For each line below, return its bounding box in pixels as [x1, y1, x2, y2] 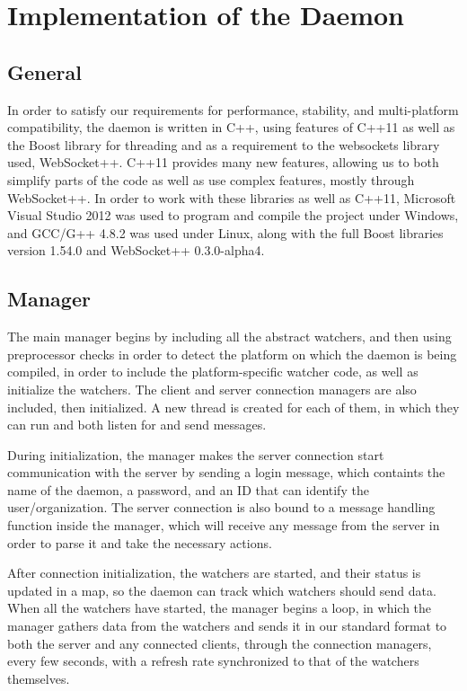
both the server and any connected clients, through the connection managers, [7, 633, 432, 652]
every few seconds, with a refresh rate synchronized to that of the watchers [7, 651, 419, 670]
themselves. [7, 669, 70, 687]
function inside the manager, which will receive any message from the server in [7, 516, 440, 535]
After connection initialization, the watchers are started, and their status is [7, 563, 421, 582]
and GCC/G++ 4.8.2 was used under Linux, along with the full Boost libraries [7, 223, 444, 242]
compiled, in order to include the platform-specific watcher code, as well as [7, 362, 419, 381]
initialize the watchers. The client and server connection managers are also [7, 379, 417, 398]
